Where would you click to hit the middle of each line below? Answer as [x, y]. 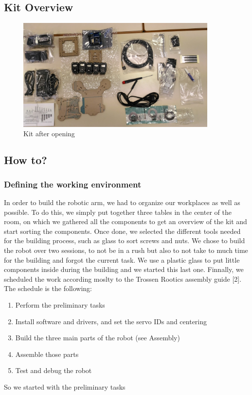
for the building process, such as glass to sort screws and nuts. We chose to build [125, 240]
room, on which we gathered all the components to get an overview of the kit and [126, 221]
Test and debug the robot [54, 370]
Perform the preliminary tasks [60, 304]
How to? [26, 160]
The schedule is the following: [48, 288]
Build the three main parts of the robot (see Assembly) [98, 338]
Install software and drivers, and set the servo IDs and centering [111, 321]
